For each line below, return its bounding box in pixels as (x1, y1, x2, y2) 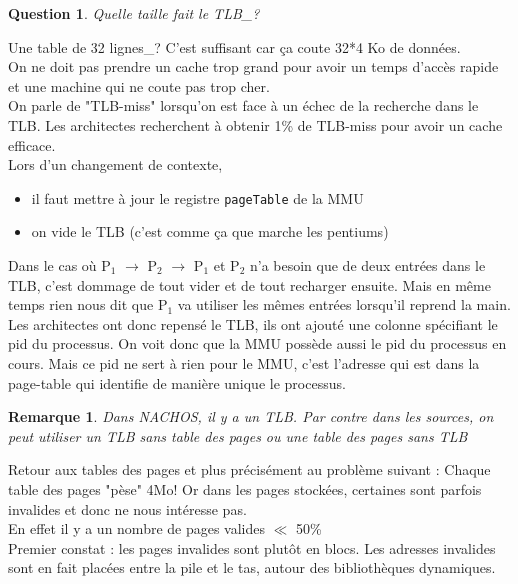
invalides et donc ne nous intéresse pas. (8, 498, 247, 519)
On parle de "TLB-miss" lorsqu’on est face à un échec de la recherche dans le (8, 95, 479, 116)
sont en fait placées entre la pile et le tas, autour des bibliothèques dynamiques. (8, 557, 496, 578)
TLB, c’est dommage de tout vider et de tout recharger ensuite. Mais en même (8, 274, 491, 295)
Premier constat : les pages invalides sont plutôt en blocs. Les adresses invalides (8, 537, 496, 558)
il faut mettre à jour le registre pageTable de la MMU (31, 187, 364, 208)
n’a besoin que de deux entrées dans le (249, 255, 486, 275)
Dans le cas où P (8, 255, 111, 275)
